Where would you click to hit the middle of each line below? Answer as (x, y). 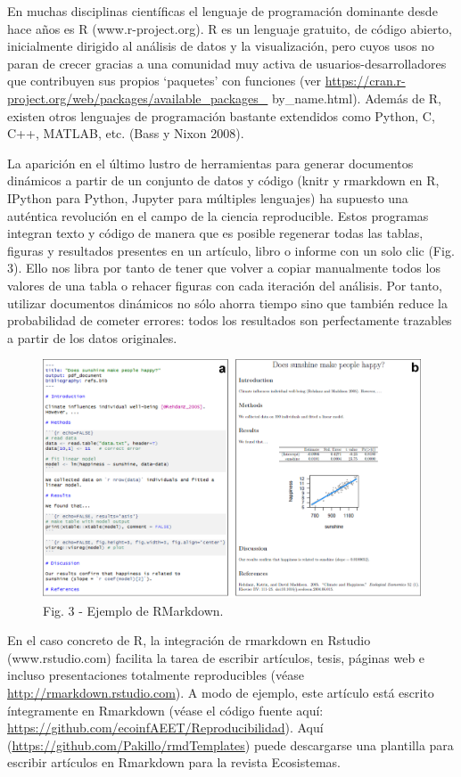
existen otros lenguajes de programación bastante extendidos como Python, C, (221, 115)
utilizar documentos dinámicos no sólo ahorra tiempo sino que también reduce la (227, 303)
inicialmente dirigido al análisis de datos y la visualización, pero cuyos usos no (221, 46)
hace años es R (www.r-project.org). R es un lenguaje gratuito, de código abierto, (230, 28)
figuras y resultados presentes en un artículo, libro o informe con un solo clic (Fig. (231, 250)
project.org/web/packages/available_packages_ (138, 98)
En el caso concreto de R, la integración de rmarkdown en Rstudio (189, 640)
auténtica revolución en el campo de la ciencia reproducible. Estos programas (218, 215)
